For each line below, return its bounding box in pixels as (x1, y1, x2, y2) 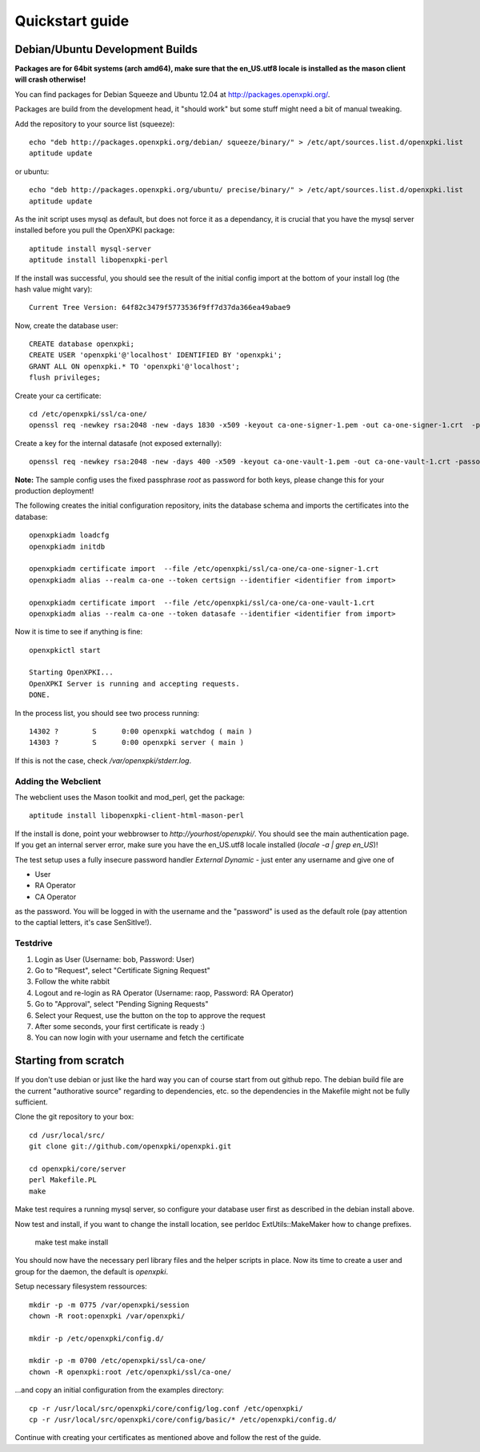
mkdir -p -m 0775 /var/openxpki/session (29, 1300, 190, 1309)
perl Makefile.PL (29, 1176, 97, 1185)
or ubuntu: (14, 167, 50, 176)
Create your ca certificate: (14, 391, 102, 400)
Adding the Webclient (14, 775, 102, 786)
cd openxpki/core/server (29, 1164, 126, 1173)
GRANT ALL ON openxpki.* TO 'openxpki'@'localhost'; (29, 361, 240, 371)
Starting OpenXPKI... (29, 668, 114, 677)
